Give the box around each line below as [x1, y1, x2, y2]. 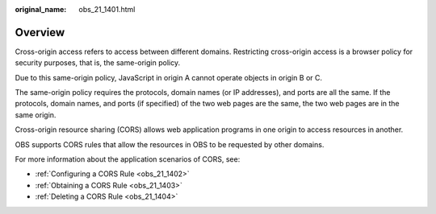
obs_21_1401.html [78, 5, 136, 14]
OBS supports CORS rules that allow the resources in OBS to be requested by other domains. [15, 139, 325, 149]
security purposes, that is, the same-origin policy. [15, 58, 181, 68]
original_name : [15, 5, 67, 14]
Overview [15, 25, 65, 39]
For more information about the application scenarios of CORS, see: [15, 154, 241, 164]
